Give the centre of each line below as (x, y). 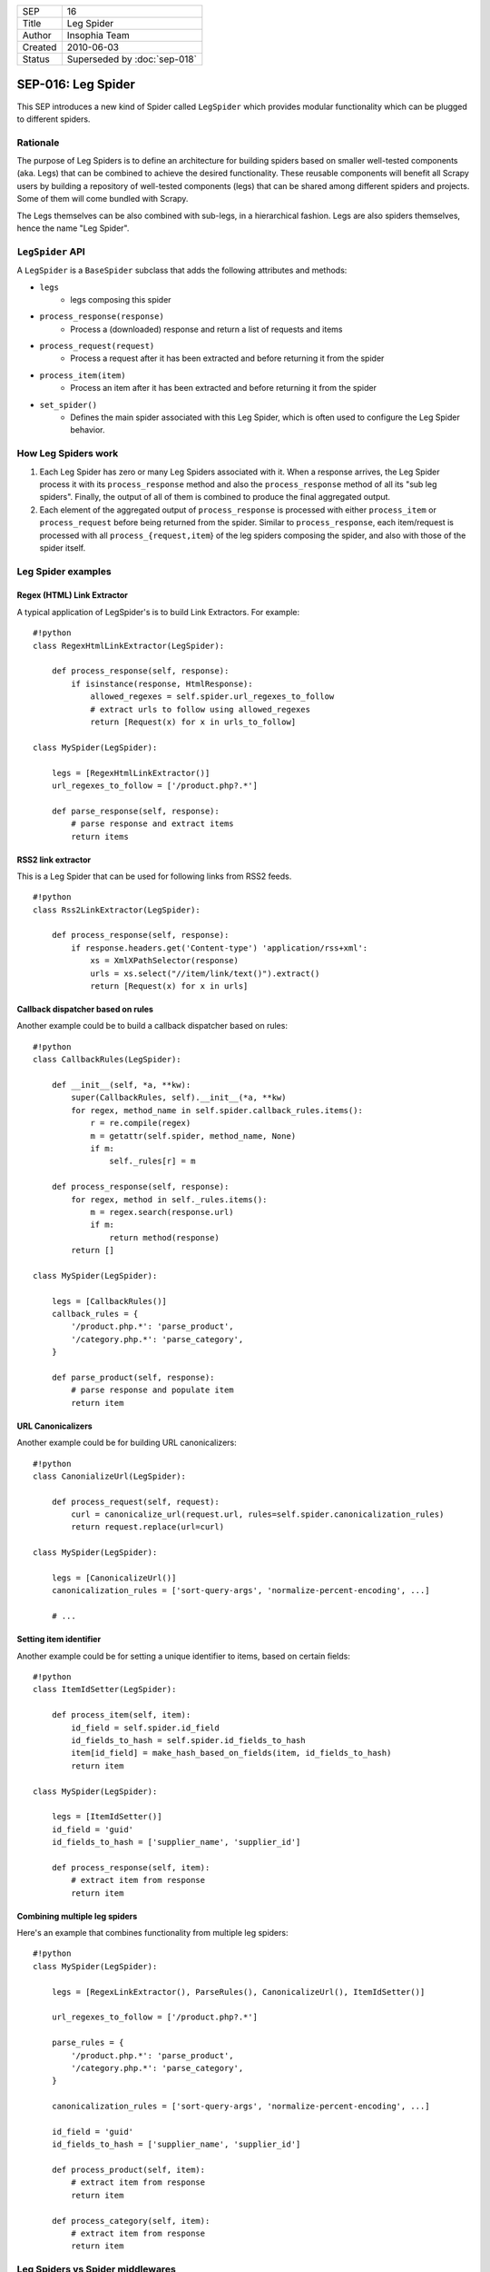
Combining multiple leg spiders (77, 1916)
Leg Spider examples (64, 571)
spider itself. (63, 548)
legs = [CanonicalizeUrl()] (114, 1578)
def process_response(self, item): (131, 1867)
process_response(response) (102, 317)
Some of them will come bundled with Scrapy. (103, 199)
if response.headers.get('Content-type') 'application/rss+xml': (220, 948)
